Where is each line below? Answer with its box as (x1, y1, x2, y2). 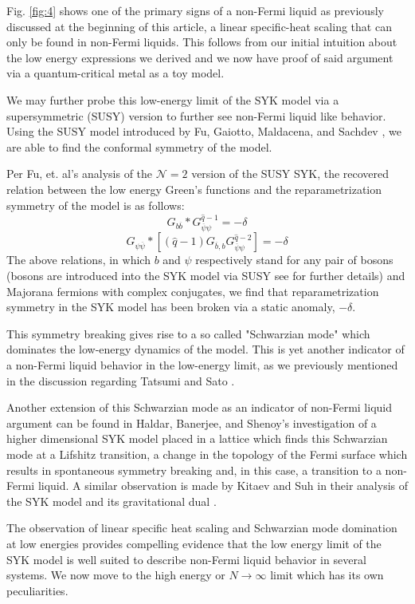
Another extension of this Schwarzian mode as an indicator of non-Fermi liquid (6, 399, 393, 416)
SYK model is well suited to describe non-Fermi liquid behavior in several (6, 551, 366, 567)
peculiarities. (6, 582, 69, 598)
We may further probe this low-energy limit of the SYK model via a (6, 91, 339, 108)
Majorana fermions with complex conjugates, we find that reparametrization (6, 282, 379, 299)
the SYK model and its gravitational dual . (6, 492, 217, 509)
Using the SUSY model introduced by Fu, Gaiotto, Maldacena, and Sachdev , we (6, 123, 401, 140)
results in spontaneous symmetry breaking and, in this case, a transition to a (6, 461, 382, 478)
